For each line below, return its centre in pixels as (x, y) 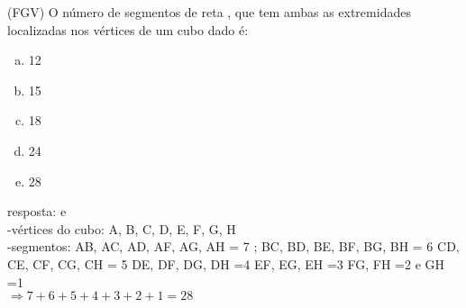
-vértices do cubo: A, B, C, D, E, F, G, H (122, 228)
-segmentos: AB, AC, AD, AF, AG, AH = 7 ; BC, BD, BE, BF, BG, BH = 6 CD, (233, 246)
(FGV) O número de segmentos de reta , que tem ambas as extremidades (209, 12)
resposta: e (37, 211)
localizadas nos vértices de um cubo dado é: (128, 29)
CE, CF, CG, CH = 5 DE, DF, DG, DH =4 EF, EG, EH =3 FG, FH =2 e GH (226, 263)
